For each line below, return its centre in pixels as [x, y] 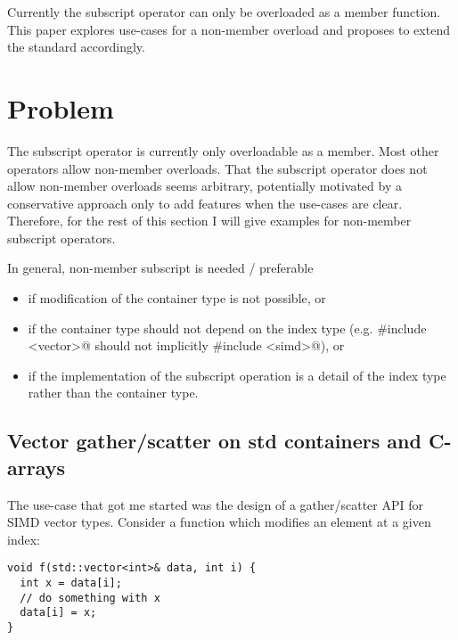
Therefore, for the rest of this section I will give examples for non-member [209, 221]
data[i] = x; [58, 613]
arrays [36, 467]
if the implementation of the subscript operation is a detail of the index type [237, 375]
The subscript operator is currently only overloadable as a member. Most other [223, 150]
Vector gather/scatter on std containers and [214, 441]
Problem [61, 107]
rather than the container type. [113, 393]
